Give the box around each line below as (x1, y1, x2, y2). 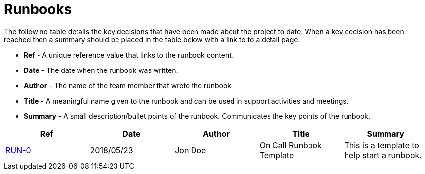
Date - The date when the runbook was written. (24, 66, 178, 74)
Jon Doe (175, 145, 206, 155)
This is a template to (344, 140, 419, 150)
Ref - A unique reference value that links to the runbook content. (24, 50, 233, 59)
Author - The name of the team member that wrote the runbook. (24, 81, 233, 90)
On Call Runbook (259, 140, 322, 150)
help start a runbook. (344, 150, 422, 160)
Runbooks (4, 1, 72, 18)
